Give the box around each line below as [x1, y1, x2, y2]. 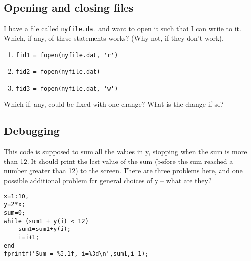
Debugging [4, 123, 60, 138]
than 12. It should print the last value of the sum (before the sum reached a [4, 156, 233, 166]
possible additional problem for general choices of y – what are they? [4, 175, 212, 185]
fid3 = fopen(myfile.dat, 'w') [15, 85, 118, 92]
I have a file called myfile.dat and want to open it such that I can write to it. [4, 23, 241, 33]
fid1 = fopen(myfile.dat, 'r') [15, 52, 118, 59]
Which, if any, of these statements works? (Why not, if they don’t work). [4, 33, 224, 43]
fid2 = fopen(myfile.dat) [15, 68, 100, 76]
